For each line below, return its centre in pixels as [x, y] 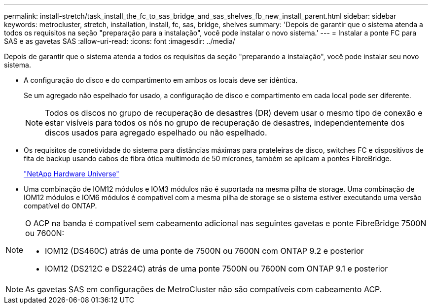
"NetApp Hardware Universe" [72, 174]
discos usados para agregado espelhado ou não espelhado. [156, 133]
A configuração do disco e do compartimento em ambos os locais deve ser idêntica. [161, 80]
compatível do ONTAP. [60, 206]
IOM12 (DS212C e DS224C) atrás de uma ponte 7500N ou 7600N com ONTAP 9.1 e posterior [216, 269]
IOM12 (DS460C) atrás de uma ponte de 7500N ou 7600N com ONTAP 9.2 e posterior [204, 251]
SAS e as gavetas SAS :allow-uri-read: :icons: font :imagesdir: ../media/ [120, 41]
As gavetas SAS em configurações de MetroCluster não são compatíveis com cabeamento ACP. [204, 289]
